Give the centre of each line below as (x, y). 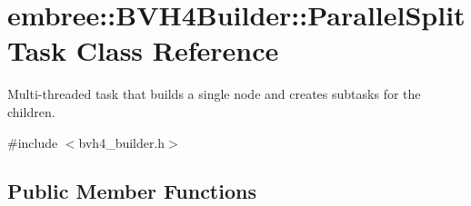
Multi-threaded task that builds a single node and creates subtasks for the (214, 94)
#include (33, 142)
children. (31, 111)
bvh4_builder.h (122, 142)
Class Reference (177, 50)
